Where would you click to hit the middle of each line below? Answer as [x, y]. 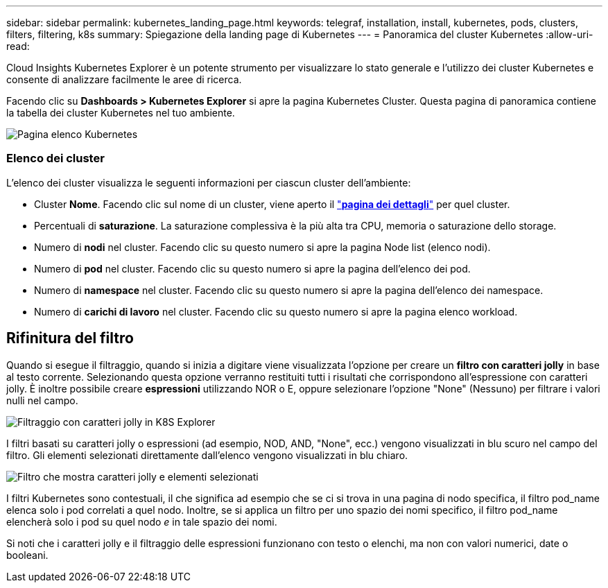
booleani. [27, 555]
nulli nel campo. [42, 400]
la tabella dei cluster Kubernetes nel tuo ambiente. [121, 113]
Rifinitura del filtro [70, 338]
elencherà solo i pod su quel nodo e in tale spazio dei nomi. [142, 521]
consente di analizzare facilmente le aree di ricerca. [124, 79]
